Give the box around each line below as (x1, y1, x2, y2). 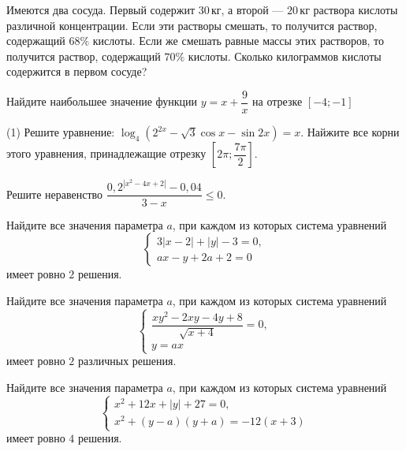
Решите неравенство (6, 185, 103, 202)
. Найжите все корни (300, 124, 400, 140)
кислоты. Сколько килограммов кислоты (188, 47, 382, 64)
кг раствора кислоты (300, 2, 398, 17)
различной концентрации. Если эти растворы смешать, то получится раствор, (6, 17, 378, 33)
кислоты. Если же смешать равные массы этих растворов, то (92, 32, 385, 49)
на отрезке (252, 93, 303, 110)
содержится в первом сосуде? (6, 63, 147, 80)
